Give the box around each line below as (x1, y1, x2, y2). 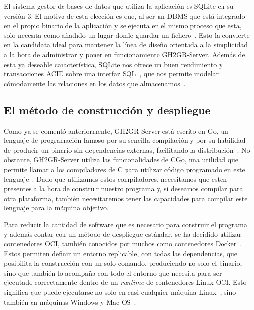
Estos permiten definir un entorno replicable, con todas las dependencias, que (4, 248, 238, 258)
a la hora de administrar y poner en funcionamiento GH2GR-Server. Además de (4, 49, 245, 59)
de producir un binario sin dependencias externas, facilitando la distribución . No (4, 144, 250, 155)
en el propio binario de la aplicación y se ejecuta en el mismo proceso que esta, (4, 20, 242, 31)
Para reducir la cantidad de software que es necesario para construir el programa (4, 219, 247, 229)
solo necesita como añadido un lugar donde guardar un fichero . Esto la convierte (4, 30, 250, 40)
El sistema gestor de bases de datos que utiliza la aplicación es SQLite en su (4, 1, 234, 11)
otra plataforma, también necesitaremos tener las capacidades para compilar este (4, 193, 248, 203)
